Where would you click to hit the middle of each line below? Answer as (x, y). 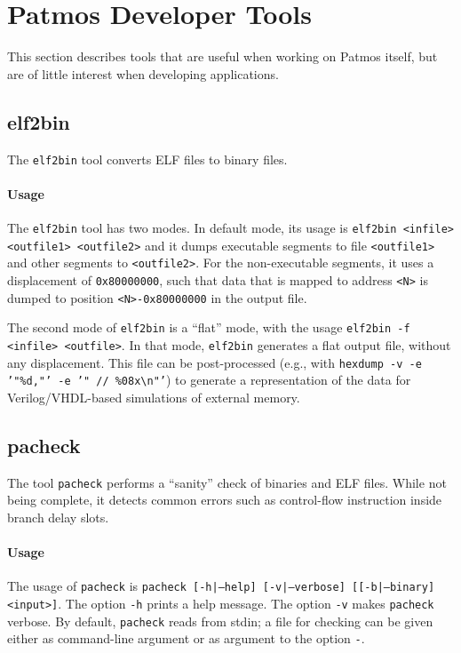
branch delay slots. (58, 517)
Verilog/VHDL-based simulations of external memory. (154, 397)
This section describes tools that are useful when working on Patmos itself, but (223, 56)
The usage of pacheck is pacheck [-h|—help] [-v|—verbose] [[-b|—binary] (221, 586)
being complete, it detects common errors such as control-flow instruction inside (225, 500)
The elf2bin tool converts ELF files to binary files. (147, 159)
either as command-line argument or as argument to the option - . (186, 638)
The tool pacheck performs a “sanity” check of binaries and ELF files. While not (227, 482)
